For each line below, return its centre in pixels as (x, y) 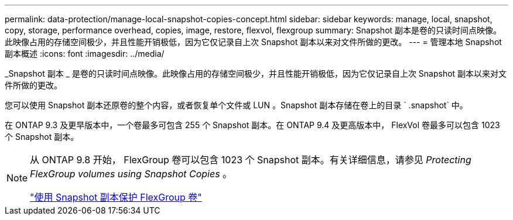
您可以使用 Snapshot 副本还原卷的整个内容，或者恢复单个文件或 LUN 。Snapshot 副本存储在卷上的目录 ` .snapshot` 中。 (236, 105)
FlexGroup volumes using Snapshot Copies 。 (131, 174)
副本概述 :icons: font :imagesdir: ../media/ (85, 54)
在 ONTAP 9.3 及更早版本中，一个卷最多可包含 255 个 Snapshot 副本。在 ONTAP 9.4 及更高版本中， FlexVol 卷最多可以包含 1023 (252, 125)
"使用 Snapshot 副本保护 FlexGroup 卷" (116, 197)
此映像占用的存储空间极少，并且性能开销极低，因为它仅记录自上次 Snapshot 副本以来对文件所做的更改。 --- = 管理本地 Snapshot (253, 42)
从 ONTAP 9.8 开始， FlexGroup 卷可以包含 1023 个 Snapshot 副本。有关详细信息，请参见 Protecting (251, 160)
